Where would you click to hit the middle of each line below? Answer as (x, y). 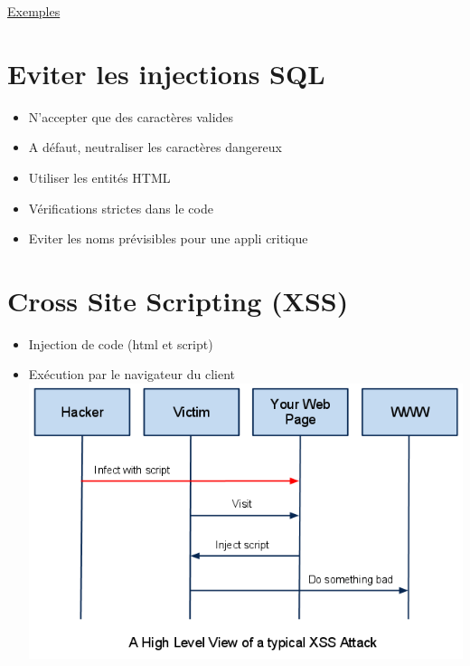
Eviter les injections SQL (166, 73)
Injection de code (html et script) (121, 343)
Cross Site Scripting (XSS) (178, 300)
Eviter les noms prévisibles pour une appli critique (168, 238)
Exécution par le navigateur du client (132, 374)
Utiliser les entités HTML (99, 177)
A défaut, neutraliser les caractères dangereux (155, 147)
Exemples (34, 11)
